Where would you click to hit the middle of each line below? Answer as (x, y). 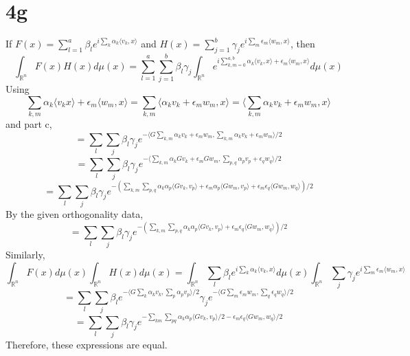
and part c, (29, 123)
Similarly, (25, 255)
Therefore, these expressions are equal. (87, 344)
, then (303, 44)
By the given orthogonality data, (75, 213)
